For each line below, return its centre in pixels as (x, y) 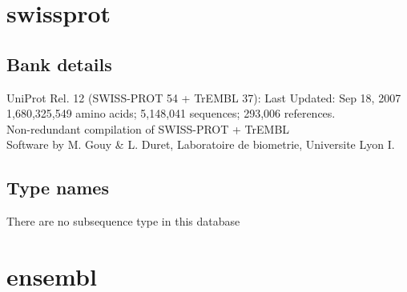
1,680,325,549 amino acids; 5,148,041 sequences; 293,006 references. (171, 113)
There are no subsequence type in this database (123, 221)
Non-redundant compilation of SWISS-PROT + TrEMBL (148, 128)
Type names (58, 188)
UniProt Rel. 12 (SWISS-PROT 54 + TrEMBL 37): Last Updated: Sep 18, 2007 (204, 97)
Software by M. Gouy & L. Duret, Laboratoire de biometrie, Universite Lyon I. (201, 144)
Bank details (59, 64)
